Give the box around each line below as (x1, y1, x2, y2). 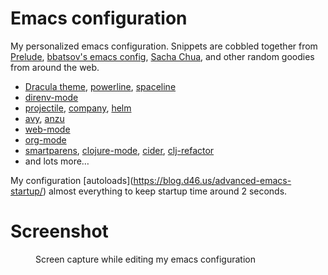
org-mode (24, 133, 67, 146)
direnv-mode (24, 91, 79, 103)
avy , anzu (24, 112, 65, 124)
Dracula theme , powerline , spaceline (24, 80, 177, 92)
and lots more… (24, 155, 90, 167)
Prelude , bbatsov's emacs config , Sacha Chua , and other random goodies (10, 50, 315, 62)
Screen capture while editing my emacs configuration (35, 253, 256, 265)
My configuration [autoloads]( (10, 174, 134, 186)
